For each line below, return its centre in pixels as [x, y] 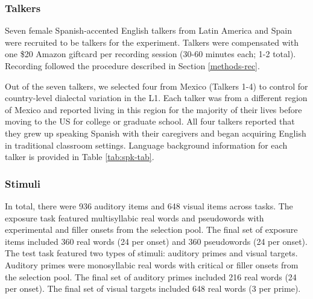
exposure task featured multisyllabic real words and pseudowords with [134, 217]
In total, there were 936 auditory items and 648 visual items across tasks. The [149, 205]
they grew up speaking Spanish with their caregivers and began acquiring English [156, 133]
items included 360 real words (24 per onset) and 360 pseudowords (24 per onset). [156, 241]
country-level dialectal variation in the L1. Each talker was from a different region [156, 98]
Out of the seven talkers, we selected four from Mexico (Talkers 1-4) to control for [156, 86]
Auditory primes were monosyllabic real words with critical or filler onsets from [152, 264]
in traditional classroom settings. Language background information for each [146, 145]
